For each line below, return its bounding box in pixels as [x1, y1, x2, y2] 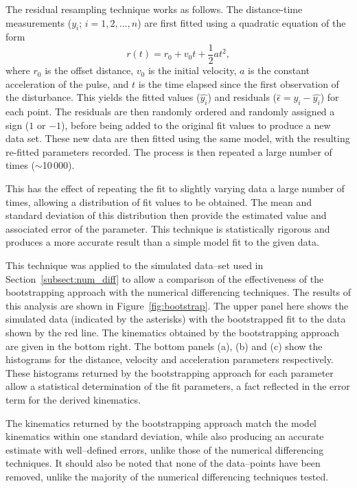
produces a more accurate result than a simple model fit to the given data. [5, 235, 319, 249]
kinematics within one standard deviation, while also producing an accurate [5, 429, 324, 443]
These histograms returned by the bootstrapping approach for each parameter [5, 365, 334, 380]
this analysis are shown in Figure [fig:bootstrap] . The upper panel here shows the [5, 298, 349, 312]
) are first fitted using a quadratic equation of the [137, 15, 346, 30]
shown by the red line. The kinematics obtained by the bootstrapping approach [5, 325, 340, 339]
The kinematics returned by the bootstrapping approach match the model [5, 415, 316, 430]
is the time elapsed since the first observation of [138, 76, 339, 91]
